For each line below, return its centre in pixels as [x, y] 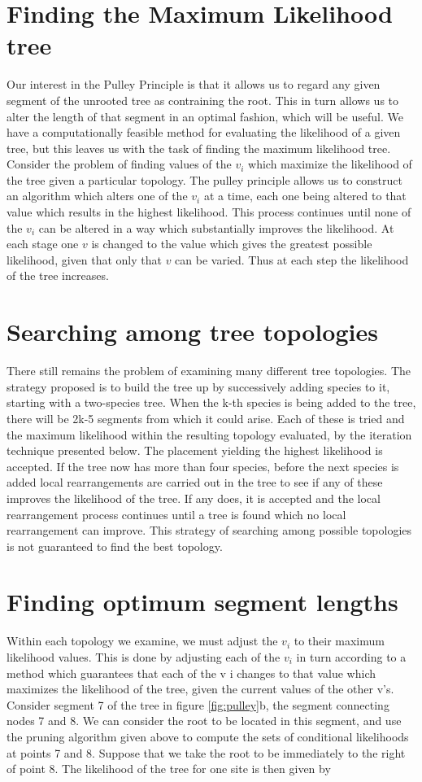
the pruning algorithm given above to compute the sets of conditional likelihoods [208, 736]
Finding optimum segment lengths [202, 602]
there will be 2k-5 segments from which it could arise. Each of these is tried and [206, 418]
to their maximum [339, 641]
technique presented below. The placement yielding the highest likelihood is [195, 450]
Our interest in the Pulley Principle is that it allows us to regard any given [194, 84]
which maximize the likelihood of [330, 164]
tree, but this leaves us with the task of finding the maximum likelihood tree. [199, 148]
